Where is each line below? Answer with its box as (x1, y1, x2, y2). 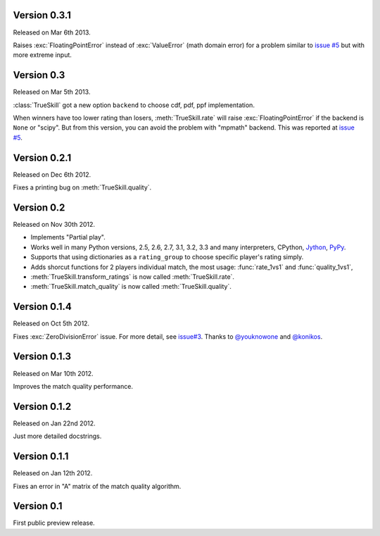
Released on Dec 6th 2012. (13, 170, 91, 179)
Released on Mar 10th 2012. (13, 369, 94, 378)
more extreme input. (13, 51, 72, 59)
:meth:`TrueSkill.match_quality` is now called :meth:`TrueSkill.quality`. (30, 282, 232, 291)
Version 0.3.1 (13, 9, 72, 21)
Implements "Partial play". (30, 233, 106, 242)
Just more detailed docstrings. (13, 432, 102, 440)
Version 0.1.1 (13, 451, 69, 463)
